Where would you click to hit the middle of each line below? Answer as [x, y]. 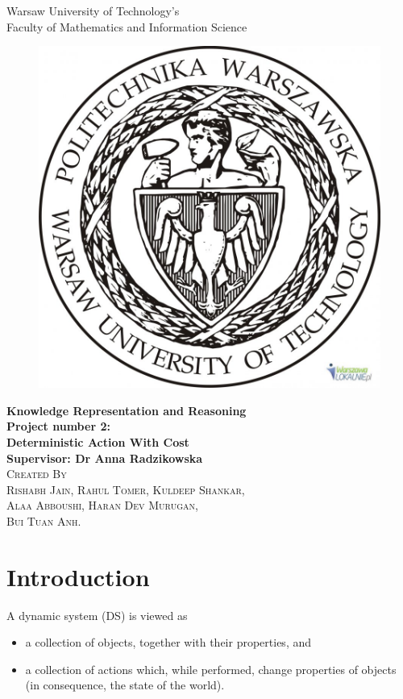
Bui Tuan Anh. [44, 520]
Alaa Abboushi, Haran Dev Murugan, [102, 505]
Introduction [78, 576]
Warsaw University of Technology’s [93, 10]
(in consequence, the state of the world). [125, 685]
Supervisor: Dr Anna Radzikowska [105, 458]
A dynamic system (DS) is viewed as [97, 615]
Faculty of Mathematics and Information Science [127, 26]
